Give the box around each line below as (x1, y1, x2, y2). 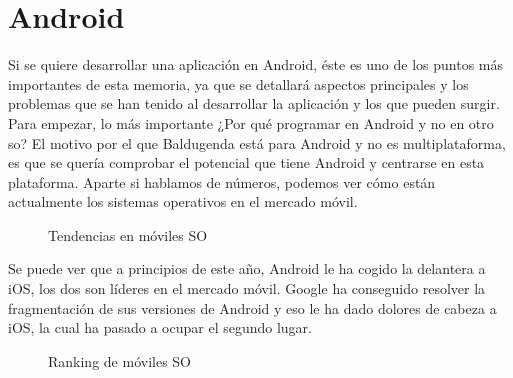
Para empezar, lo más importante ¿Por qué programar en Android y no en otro (8, 112, 494, 133)
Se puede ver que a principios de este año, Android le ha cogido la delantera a (8, 258, 486, 279)
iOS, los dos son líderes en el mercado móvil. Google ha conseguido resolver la (8, 278, 486, 299)
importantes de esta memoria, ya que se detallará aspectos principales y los (8, 73, 469, 94)
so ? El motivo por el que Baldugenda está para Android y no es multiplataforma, (8, 132, 506, 153)
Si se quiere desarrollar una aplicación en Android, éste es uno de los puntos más (8, 54, 503, 75)
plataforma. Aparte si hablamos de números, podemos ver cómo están (8, 171, 436, 192)
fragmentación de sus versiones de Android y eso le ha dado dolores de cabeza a (8, 297, 497, 318)
